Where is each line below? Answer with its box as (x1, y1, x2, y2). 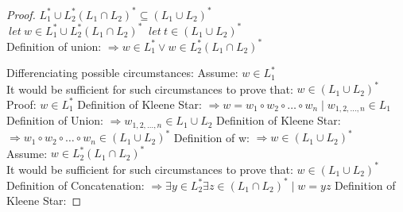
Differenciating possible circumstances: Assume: (6, 64, 238, 81)
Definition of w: (173, 129, 250, 145)
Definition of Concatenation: (6, 176, 145, 193)
